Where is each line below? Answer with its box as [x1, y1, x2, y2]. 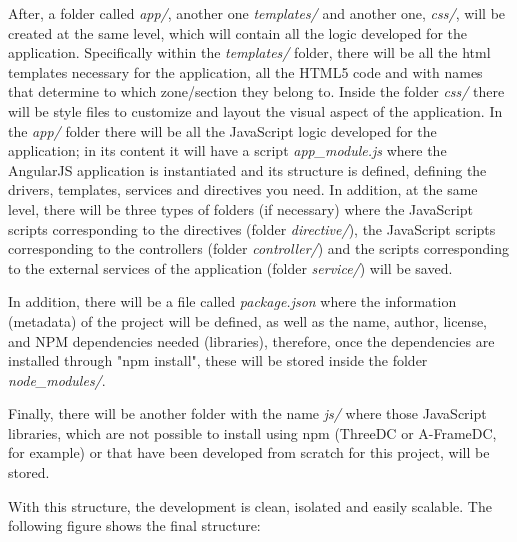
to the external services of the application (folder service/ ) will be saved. [8, 257, 453, 278]
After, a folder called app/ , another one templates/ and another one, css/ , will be [8, 3, 506, 23]
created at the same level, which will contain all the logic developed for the [8, 22, 468, 43]
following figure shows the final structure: [8, 515, 261, 536]
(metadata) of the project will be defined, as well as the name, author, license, [8, 310, 488, 331]
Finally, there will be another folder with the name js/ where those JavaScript [8, 403, 487, 424]
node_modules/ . [8, 369, 106, 390]
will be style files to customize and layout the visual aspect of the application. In [8, 100, 503, 121]
